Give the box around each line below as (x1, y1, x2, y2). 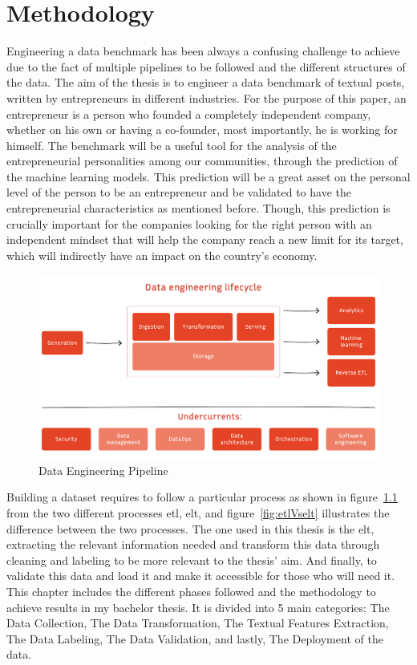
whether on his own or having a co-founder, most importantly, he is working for (6, 121, 398, 138)
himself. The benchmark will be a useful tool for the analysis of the (6, 136, 337, 153)
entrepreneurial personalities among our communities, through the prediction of (6, 152, 398, 169)
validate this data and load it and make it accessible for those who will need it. (6, 567, 395, 584)
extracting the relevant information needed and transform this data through (6, 536, 380, 553)
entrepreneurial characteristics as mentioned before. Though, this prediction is (6, 200, 391, 217)
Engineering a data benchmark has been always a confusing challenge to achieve (6, 43, 400, 59)
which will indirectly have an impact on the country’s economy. (6, 246, 318, 263)
